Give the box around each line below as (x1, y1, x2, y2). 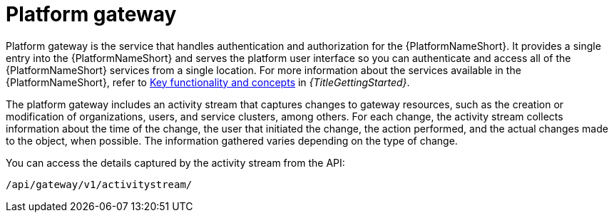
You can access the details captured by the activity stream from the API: (6, 156, 345, 169)
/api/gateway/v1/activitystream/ (6, 178, 193, 190)
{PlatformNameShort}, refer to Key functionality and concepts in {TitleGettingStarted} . (6, 76, 410, 88)
